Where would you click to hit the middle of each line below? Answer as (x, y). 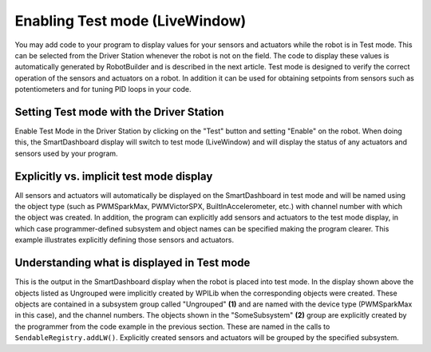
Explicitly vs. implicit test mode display (114, 176)
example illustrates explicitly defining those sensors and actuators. (125, 240)
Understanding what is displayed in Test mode (132, 263)
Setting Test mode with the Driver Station (119, 112)
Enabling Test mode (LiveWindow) (130, 21)
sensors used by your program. (67, 153)
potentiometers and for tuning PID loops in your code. (103, 89)
